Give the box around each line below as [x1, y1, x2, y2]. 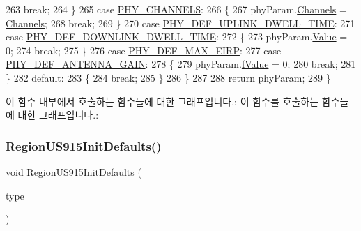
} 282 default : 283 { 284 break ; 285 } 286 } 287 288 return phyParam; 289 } [6, 70, 331, 84]
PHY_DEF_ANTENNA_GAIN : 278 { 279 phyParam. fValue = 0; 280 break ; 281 [6, 57, 356, 71]
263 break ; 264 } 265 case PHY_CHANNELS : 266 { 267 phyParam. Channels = [6, 2, 347, 16]
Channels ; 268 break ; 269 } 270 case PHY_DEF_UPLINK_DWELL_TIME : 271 [6, 15, 355, 30]
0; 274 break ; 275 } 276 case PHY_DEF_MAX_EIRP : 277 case [6, 43, 282, 57]
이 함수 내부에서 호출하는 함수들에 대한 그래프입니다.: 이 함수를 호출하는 [6, 94, 319, 108]
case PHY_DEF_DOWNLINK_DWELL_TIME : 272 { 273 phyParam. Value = [6, 29, 348, 44]
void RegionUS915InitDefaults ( [6, 164, 141, 179]
